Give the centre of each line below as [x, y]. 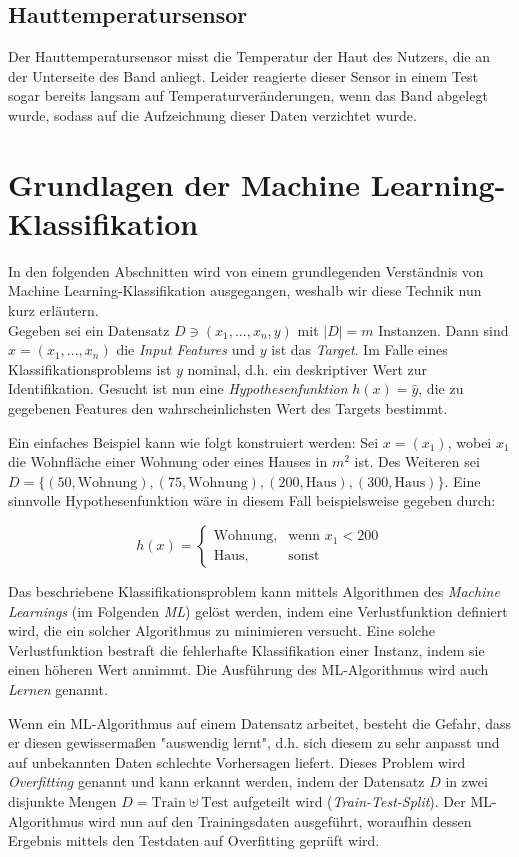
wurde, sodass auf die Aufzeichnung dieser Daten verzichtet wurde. [212, 114]
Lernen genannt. [58, 688]
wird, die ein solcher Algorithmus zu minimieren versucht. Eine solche [221, 630]
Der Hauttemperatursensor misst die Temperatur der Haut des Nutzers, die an [249, 56]
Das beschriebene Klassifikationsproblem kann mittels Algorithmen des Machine [254, 591]
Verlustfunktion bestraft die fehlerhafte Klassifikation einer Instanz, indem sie [246, 649]
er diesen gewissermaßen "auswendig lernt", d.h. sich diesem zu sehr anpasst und [254, 742]
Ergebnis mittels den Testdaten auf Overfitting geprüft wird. [194, 840]
